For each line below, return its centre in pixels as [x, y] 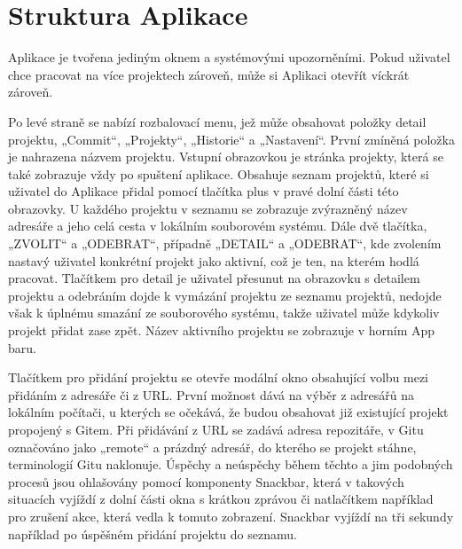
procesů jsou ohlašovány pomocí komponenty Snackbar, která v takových [206, 481]
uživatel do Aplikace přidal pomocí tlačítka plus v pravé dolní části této [204, 191]
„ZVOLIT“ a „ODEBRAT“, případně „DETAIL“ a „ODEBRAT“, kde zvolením [225, 243]
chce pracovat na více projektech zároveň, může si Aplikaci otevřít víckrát [209, 74]
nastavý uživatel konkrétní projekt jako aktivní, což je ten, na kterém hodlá [214, 260]
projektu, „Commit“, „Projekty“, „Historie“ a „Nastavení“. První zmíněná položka [231, 139]
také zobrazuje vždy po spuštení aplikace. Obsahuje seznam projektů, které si [219, 173]
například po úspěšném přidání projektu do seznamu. [153, 533]
